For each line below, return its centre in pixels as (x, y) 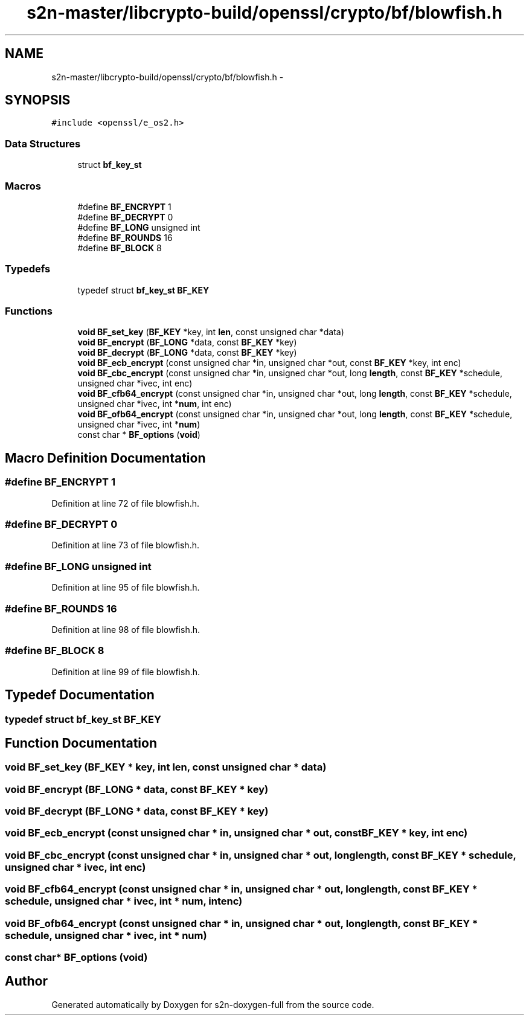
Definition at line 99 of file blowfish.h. (126, 672)
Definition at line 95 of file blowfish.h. (126, 588)
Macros (23, 186)
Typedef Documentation (80, 695)
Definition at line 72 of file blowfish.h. (126, 503)
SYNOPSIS (38, 100)
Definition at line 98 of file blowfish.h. (126, 629)
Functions (29, 311)
